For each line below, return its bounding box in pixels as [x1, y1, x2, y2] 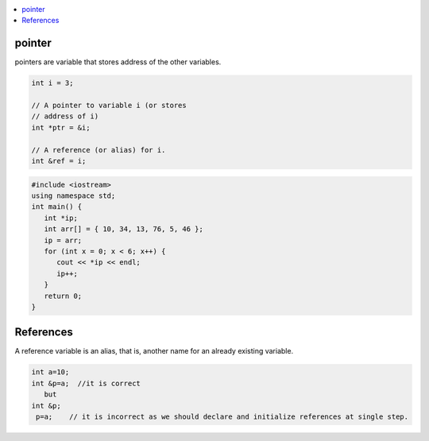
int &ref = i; [31, 157, 87, 166]
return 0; [44, 291, 83, 300]
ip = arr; [44, 235, 83, 245]
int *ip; [44, 213, 79, 222]
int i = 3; [31, 79, 74, 87]
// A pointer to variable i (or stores [31, 101, 187, 110]
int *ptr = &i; [31, 123, 91, 132]
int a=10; [31, 368, 70, 377]
